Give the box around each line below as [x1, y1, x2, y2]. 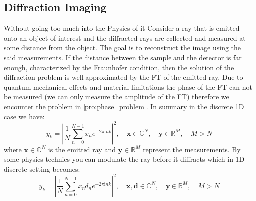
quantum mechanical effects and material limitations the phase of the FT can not [4, 81, 253, 92]
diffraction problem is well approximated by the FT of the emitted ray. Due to [4, 72, 243, 82]
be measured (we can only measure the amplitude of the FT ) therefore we [4, 91, 229, 102]
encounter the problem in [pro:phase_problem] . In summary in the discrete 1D [4, 101, 244, 111]
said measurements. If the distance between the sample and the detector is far [4, 52, 242, 62]
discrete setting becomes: [4, 163, 80, 174]
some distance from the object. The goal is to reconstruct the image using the [4, 42, 241, 53]
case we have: [4, 111, 45, 121]
